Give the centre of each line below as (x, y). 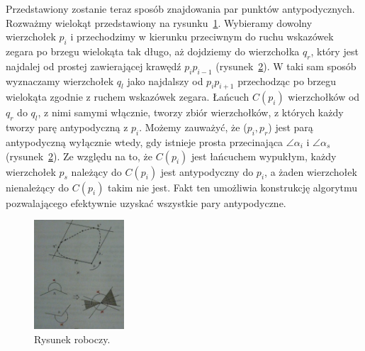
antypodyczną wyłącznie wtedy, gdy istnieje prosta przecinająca (145, 141)
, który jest (335, 51)
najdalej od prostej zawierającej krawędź (94, 66)
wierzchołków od (324, 97)
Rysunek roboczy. (72, 339)
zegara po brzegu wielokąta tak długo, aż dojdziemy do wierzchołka (153, 51)
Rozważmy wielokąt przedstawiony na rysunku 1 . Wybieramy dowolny (159, 22)
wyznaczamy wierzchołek (60, 80)
